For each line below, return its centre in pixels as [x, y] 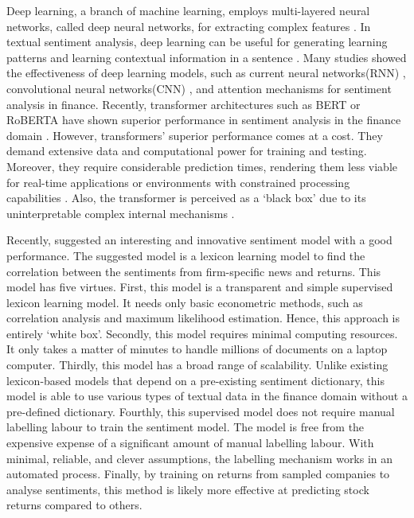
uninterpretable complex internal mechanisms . [121, 213]
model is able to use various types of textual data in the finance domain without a [207, 396]
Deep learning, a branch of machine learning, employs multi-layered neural [188, 10]
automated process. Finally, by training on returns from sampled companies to [198, 474]
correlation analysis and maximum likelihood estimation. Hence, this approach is [203, 318]
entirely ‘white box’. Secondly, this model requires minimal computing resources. [202, 333]
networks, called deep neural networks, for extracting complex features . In [189, 26]
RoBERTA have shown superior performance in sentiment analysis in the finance [204, 120]
